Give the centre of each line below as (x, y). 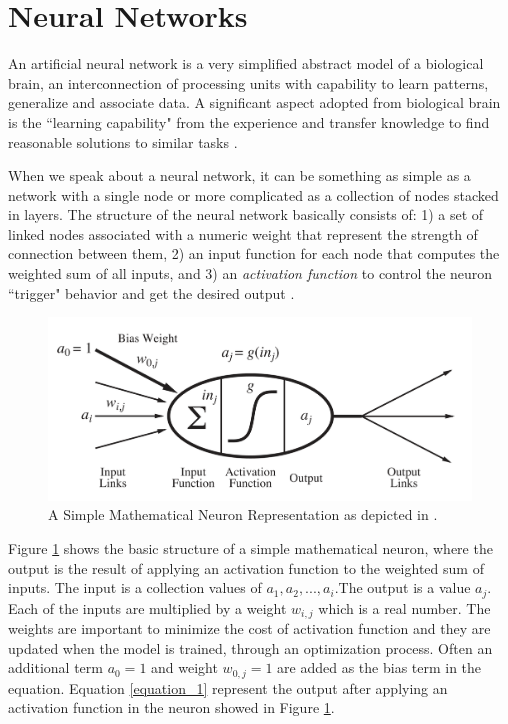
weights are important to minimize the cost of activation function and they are (249, 628)
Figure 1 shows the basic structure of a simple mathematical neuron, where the (250, 548)
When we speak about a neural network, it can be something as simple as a (239, 175)
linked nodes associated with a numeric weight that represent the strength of (243, 233)
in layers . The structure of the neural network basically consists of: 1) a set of (246, 214)
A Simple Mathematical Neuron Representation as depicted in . (243, 514)
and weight (184, 667)
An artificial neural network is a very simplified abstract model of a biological (246, 63)
